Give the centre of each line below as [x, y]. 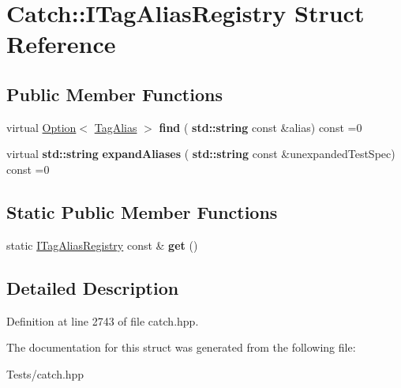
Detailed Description [93, 287]
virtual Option [41, 127]
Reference [61, 44]
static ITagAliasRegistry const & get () [102, 245]
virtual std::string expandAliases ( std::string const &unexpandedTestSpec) [201, 154]
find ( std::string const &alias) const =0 [260, 127]
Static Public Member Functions [142, 211]
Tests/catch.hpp [45, 373]
